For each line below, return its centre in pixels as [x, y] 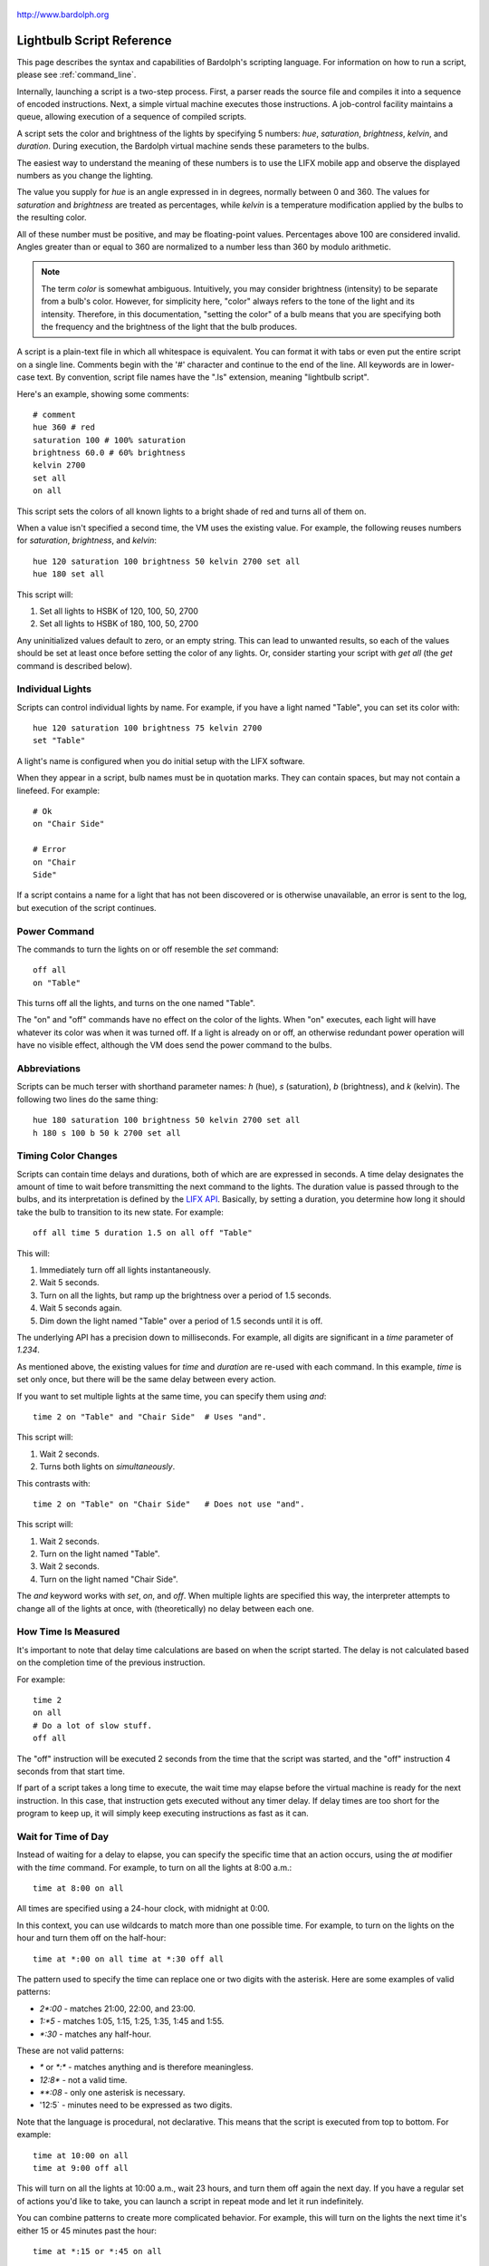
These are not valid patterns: [71, 2050]
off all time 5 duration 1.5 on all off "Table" [143, 1233]
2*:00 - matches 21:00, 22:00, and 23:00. [118, 2009]
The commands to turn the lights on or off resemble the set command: [148, 949]
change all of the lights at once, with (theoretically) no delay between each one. [165, 1608]
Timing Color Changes [67, 1156]
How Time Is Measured [68, 1632]
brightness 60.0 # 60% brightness [109, 453]
